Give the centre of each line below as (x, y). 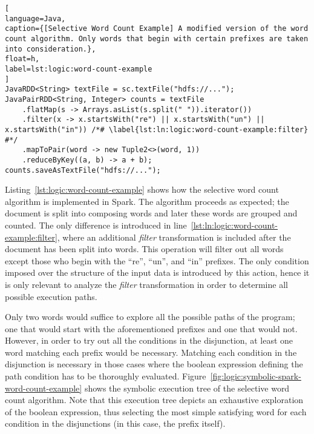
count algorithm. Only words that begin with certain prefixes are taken (157, 38)
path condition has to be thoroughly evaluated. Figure (106, 376)
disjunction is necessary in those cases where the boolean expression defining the (154, 364)
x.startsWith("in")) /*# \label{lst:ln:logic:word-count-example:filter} (157, 129)
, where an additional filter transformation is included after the (174, 237)
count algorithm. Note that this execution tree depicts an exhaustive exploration (154, 400)
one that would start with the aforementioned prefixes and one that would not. (151, 328)
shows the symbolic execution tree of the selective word (187, 388)
